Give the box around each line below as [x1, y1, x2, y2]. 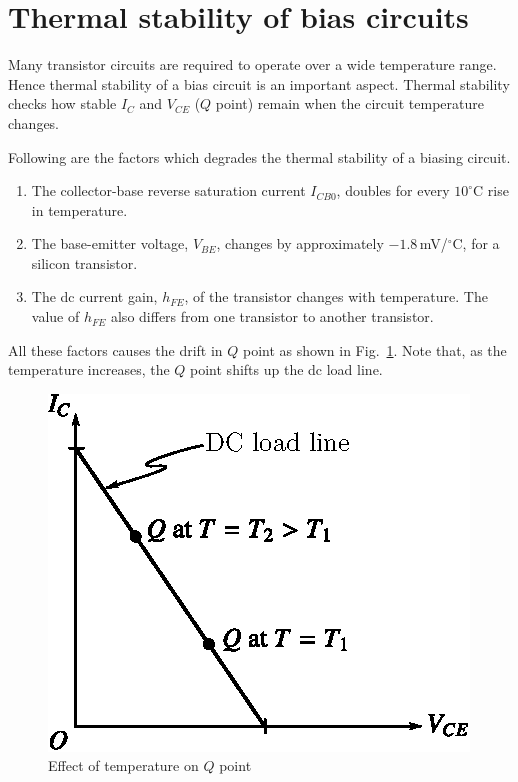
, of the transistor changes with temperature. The [184, 286, 488, 307]
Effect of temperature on [48, 755, 199, 776]
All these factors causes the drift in [8, 339, 223, 360]
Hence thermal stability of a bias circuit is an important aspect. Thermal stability [8, 73, 510, 94]
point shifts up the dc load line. [190, 359, 383, 380]
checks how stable [8, 93, 117, 114]
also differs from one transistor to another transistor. [110, 306, 434, 327]
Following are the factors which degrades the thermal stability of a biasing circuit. [8, 146, 511, 167]
